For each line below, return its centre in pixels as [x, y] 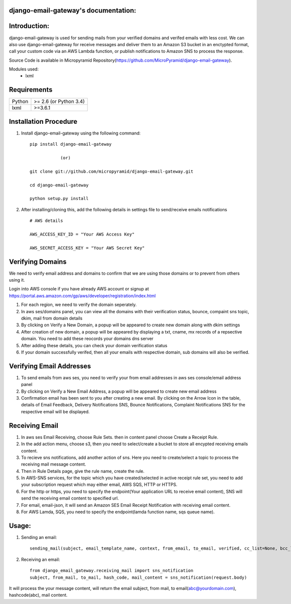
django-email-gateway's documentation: [73, 10]
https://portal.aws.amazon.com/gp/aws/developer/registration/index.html [82, 296]
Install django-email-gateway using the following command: [81, 133]
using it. [17, 280]
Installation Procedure [43, 121]
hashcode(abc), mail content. [38, 595]
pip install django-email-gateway [71, 144]
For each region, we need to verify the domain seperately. [79, 305]
